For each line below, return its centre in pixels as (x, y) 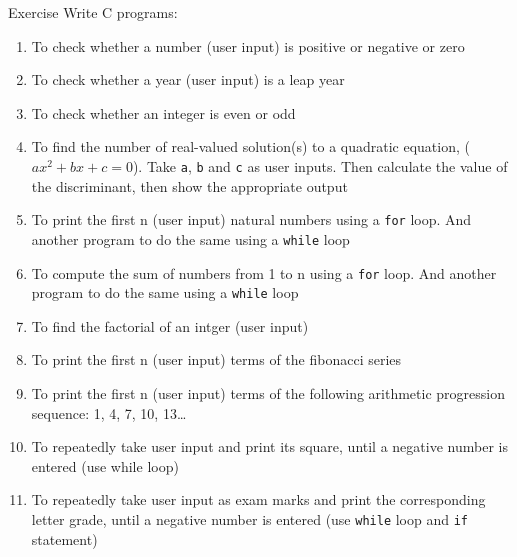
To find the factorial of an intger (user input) (170, 325)
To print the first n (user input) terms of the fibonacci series (216, 359)
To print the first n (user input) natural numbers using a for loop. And (251, 219)
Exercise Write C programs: (93, 12)
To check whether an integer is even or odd (163, 112)
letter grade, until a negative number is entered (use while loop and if (250, 519)
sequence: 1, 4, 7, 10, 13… (109, 412)
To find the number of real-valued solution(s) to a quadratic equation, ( (250, 146)
